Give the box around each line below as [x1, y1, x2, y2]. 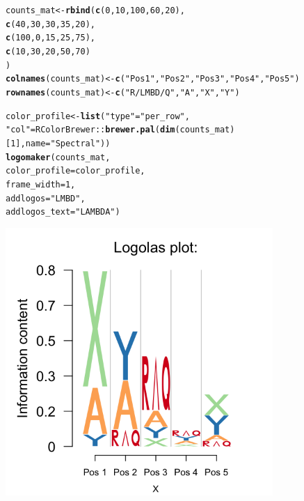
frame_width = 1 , [6, 179, 76, 190]
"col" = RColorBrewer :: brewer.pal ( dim [6, 125, 175, 135]
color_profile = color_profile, [6, 166, 145, 176]
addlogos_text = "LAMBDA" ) [6, 207, 120, 217]
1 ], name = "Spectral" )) [10, 138, 111, 148]
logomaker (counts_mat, [6, 152, 111, 162]
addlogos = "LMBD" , [6, 193, 86, 203]
